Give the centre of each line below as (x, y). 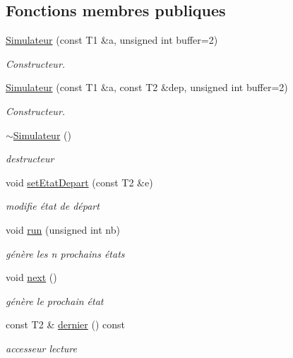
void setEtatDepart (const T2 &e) (79, 182)
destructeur (30, 159)
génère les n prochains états (65, 253)
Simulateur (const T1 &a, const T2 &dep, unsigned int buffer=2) (147, 87)
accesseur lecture (41, 348)
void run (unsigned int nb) (63, 229)
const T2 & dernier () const (66, 324)
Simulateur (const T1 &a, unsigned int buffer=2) (112, 40)
